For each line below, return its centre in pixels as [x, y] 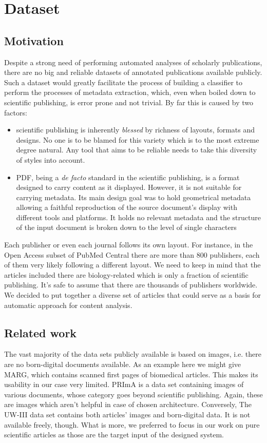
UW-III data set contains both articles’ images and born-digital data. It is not [127, 414]
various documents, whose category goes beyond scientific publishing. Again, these [133, 394]
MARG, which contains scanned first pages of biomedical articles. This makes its [131, 374]
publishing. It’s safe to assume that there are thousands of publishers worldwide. [131, 285]
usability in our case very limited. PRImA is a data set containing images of [124, 384]
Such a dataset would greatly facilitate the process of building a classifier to [123, 82]
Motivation [34, 40]
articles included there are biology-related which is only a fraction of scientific [126, 274]
